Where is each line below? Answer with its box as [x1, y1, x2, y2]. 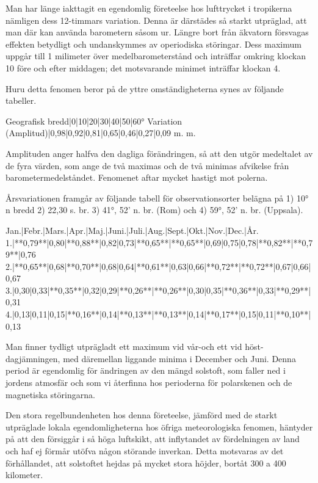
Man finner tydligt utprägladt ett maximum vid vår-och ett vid [5, 340, 242, 353]
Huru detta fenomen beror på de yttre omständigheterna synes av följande [5, 82, 284, 95]
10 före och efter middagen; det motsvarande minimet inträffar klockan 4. [5, 61, 281, 74]
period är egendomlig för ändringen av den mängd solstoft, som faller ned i [5, 364, 286, 377]
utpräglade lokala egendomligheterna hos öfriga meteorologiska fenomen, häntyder [5, 420, 313, 433]
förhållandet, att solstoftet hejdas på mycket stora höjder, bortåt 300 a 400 [5, 456, 286, 469]
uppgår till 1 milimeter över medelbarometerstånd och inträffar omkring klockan [5, 49, 306, 62]
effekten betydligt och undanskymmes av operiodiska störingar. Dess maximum [5, 37, 302, 50]
